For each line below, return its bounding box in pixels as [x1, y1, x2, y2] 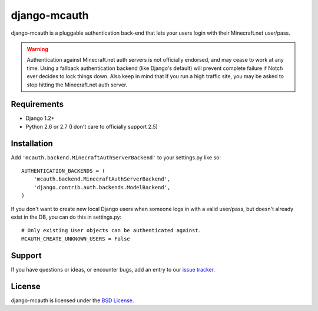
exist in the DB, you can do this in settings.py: [11, 213, 122, 220]
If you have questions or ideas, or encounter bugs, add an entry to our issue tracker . [11, 266, 215, 273]
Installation [11, 138, 53, 148]
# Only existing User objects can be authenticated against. [21, 227, 201, 234]
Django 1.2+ [25, 115, 55, 122]
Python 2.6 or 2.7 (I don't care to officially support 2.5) [25, 123, 158, 130]
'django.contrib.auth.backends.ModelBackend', [33, 184, 171, 190]
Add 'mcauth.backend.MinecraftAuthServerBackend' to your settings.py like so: [11, 153, 221, 161]
